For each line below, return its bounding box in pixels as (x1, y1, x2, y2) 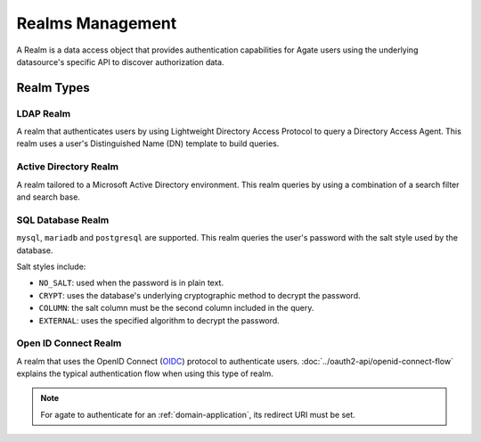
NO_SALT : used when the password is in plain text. (38, 277, 224, 289)
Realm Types (16, 80, 91, 95)
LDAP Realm (16, 107, 71, 119)
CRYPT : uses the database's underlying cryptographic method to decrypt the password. (38, 290, 361, 300)
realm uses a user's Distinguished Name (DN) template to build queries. (16, 138, 280, 149)
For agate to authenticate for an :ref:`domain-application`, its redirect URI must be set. (40, 409, 355, 420)
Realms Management (16, 13, 177, 33)
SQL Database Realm (16, 214, 110, 226)
